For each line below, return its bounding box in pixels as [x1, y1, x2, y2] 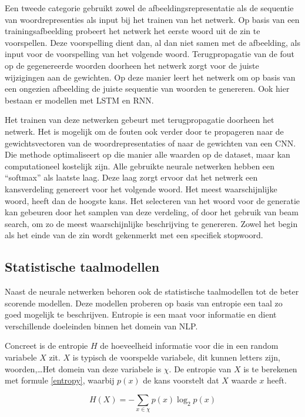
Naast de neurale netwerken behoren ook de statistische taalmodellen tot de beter [5, 285, 299, 298]
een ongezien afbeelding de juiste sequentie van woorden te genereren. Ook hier [5, 82, 290, 95]
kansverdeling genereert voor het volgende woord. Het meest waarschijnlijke [5, 182, 277, 195]
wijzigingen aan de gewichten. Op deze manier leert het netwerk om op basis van [5, 71, 296, 83]
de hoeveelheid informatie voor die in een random [100, 339, 279, 352]
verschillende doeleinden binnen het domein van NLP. [5, 319, 198, 332]
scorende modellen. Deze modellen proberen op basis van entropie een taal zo [5, 296, 283, 309]
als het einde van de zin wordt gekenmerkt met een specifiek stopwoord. [5, 229, 263, 241]
